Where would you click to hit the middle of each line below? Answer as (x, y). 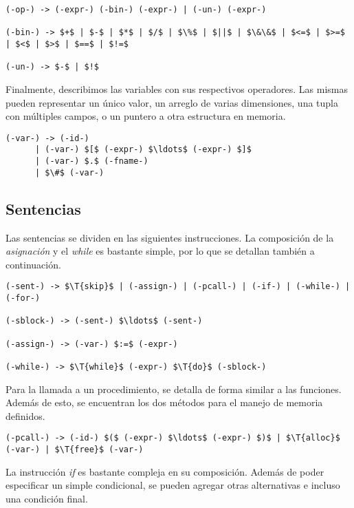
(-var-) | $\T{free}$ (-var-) (75, 450)
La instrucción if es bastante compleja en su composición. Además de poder (165, 471)
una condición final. (47, 498)
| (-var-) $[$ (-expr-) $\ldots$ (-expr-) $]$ (143, 150)
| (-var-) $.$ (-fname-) (91, 161)
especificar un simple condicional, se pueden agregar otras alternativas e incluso (173, 485)
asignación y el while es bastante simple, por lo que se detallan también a (160, 251)
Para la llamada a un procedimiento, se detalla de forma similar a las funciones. (174, 389)
